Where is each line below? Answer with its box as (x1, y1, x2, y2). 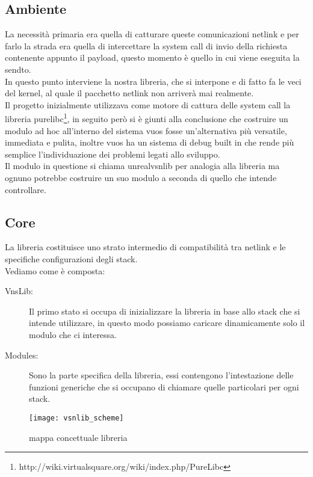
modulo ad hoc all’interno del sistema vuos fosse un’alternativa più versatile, (5, 124, 287, 137)
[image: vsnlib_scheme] (29, 413, 124, 422)
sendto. (5, 63, 31, 75)
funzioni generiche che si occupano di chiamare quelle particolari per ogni (29, 380, 299, 393)
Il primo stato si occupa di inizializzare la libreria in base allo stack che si (29, 304, 300, 317)
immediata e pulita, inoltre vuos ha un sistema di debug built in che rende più (5, 136, 294, 149)
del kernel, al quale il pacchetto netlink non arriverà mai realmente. (5, 87, 254, 99)
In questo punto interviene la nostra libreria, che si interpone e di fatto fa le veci (5, 75, 302, 87)
